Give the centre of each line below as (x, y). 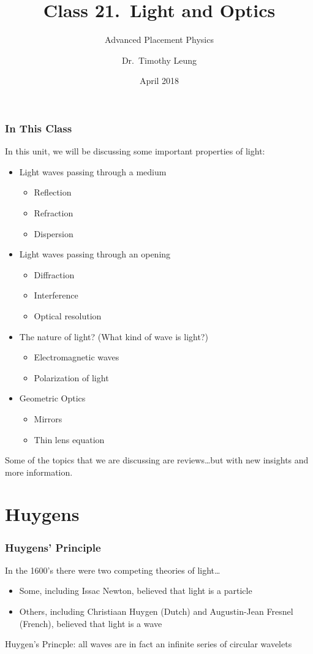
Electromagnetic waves (77, 357)
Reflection (53, 192)
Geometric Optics (52, 398)
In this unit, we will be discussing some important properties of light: (135, 151)
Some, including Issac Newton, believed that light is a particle (136, 591)
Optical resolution (68, 315)
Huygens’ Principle (53, 547)
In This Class (39, 128)
